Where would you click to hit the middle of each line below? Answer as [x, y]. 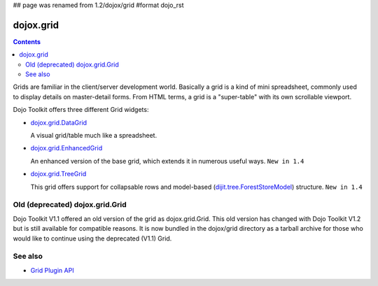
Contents [27, 41]
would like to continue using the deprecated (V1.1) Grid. [92, 238]
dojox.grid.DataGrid [59, 122]
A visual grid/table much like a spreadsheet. [94, 136]
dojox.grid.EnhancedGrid [66, 148]
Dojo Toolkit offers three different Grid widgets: [81, 110]
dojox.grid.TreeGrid [58, 174]
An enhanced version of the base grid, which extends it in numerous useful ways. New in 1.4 [167, 161]
